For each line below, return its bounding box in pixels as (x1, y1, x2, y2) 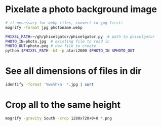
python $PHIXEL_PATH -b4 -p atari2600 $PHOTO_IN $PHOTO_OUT (5, 48, 135, 54)
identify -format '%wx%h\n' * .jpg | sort (5, 82, 94, 87)
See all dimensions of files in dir (5, 65, 142, 77)
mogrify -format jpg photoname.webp (5, 25, 83, 30)
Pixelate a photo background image (5, 4, 157, 15)
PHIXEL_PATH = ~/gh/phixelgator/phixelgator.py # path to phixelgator (5, 34, 155, 39)
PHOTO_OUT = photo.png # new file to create (5, 44, 96, 49)
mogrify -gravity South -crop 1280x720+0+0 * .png (5, 115, 112, 121)
